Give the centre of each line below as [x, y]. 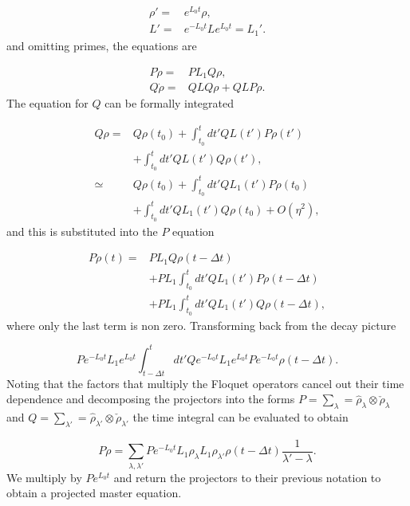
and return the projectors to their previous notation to [247, 477]
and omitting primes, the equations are [102, 45]
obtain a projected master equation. [94, 493]
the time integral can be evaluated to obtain [240, 417]
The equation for [47, 103]
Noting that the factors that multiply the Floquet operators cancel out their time [205, 383]
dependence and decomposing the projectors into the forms [151, 399]
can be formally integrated [169, 103]
